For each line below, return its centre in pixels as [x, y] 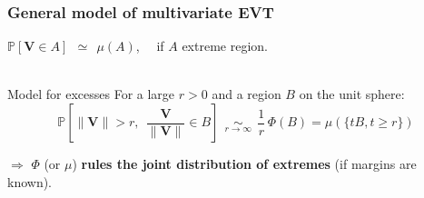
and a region [247, 94]
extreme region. [225, 46]
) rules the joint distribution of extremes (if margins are [244, 163]
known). [30, 181]
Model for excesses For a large [91, 94]
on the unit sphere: [352, 94]
